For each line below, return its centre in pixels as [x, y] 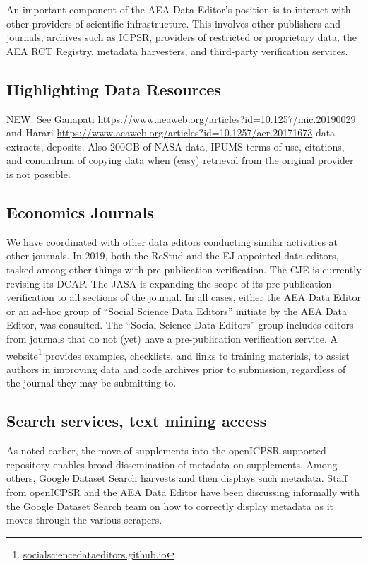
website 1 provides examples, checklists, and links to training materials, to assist [178, 354]
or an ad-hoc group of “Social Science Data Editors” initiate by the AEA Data [177, 311]
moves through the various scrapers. [84, 520]
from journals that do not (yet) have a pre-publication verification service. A [172, 338]
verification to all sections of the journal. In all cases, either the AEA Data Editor [184, 297]
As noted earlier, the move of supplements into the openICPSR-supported [166, 450]
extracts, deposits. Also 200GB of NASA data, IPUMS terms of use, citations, [176, 146]
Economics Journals [80, 212]
